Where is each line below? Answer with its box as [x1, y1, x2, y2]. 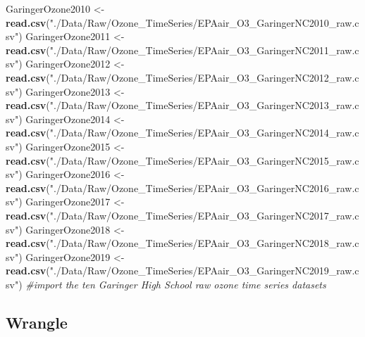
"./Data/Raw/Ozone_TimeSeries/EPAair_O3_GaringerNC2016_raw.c [49, 180, 359, 195]
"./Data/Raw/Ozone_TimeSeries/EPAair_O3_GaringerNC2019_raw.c [49, 263, 359, 278]
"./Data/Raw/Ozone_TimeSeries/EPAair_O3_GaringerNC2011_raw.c [49, 42, 359, 57]
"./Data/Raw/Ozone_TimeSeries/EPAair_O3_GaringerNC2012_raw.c [49, 70, 359, 84]
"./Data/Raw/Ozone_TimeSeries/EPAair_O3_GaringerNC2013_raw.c [49, 98, 359, 113]
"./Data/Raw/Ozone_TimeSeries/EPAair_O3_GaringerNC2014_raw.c [49, 125, 359, 140]
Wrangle [6, 311, 68, 333]
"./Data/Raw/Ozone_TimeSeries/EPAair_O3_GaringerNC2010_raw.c [49, 15, 359, 30]
